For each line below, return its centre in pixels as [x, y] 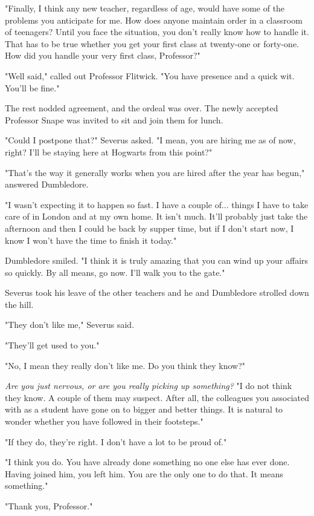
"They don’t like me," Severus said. [70, 325]
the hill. [19, 304]
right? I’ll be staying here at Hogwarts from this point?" [109, 152]
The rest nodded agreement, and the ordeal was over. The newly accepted [142, 108]
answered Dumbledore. [47, 184]
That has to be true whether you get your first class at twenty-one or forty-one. [152, 43]
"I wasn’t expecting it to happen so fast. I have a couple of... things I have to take [157, 204]
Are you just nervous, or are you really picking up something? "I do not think [149, 386]
